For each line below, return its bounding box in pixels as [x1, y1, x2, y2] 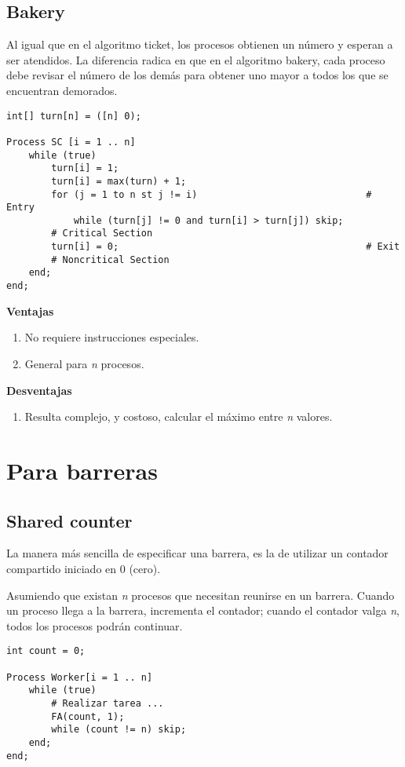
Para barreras [6, 454, 158, 486]
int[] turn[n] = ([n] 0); [6, 110, 141, 122]
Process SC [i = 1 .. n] [6, 136, 136, 148]
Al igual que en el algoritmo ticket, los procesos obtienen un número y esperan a [6, 36, 393, 53]
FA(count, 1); [51, 710, 125, 722]
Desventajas [6, 382, 72, 398]
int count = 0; [6, 645, 86, 657]
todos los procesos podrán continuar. [6, 617, 183, 634]
